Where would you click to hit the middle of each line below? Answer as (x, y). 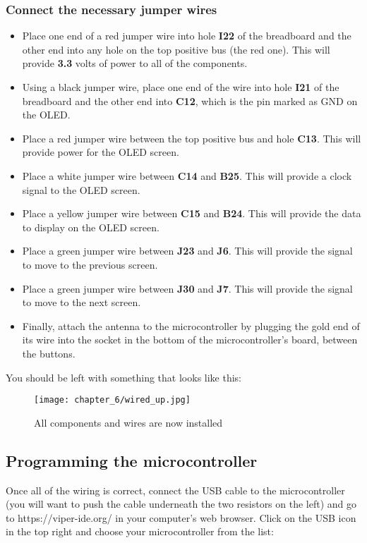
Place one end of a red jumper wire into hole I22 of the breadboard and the (187, 36)
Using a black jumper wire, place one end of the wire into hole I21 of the (181, 87)
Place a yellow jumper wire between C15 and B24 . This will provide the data (192, 213)
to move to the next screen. (82, 302)
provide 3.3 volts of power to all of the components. (135, 63)
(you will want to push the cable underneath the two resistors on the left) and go (181, 504)
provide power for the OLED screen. (101, 152)
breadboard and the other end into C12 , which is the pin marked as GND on (190, 100)
